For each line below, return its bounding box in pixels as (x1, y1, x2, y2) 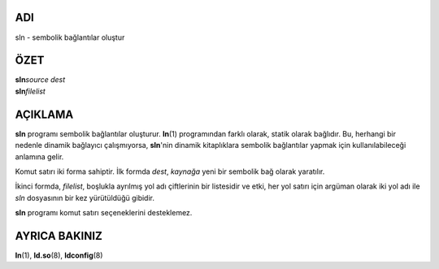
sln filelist (15, 86, 46, 96)
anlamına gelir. (15, 151, 64, 162)
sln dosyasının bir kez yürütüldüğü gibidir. (15, 193, 154, 202)
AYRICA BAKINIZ (15, 228, 103, 243)
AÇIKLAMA (15, 107, 74, 121)
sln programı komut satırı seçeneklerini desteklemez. (15, 208, 193, 218)
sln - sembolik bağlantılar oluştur (15, 33, 125, 42)
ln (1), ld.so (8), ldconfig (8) (15, 250, 103, 260)
